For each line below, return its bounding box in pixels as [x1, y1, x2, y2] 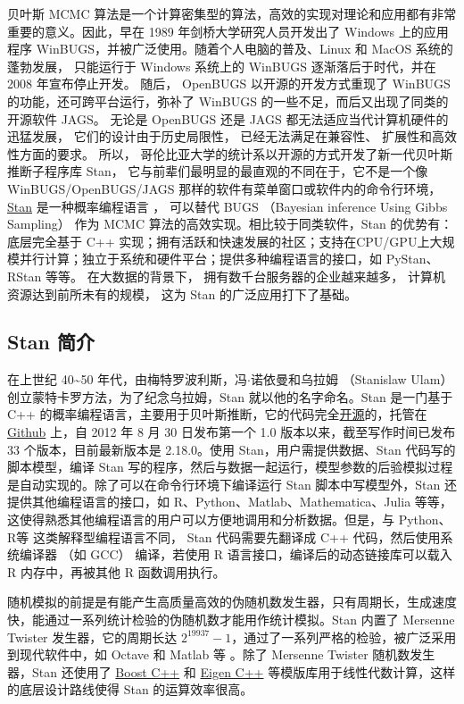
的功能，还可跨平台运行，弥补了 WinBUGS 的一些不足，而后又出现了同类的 [7, 91, 449, 110]
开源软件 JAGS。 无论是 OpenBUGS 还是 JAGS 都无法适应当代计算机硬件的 [7, 109, 449, 128]
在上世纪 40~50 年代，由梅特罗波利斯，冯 [7, 370, 248, 389]
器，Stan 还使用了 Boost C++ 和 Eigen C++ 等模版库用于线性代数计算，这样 [7, 662, 456, 681]
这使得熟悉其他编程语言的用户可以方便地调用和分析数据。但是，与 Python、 [7, 510, 452, 529]
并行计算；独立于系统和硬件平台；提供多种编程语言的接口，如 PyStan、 [19, 249, 439, 268]
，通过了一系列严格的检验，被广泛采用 [231, 627, 457, 646]
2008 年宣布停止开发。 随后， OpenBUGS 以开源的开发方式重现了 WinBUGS [7, 74, 451, 93]
